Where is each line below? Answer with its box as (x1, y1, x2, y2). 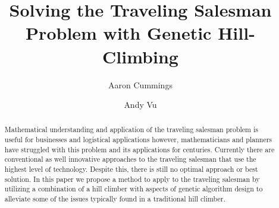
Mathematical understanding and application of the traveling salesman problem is (4, 124, 258, 135)
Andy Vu (124, 98, 157, 111)
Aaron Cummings (108, 78, 173, 91)
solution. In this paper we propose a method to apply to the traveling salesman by (4, 174, 260, 184)
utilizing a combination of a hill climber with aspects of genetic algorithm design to (4, 184, 263, 194)
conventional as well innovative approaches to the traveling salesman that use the (4, 154, 256, 164)
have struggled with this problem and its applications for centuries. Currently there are (4, 144, 275, 154)
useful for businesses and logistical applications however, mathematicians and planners (4, 135, 272, 145)
